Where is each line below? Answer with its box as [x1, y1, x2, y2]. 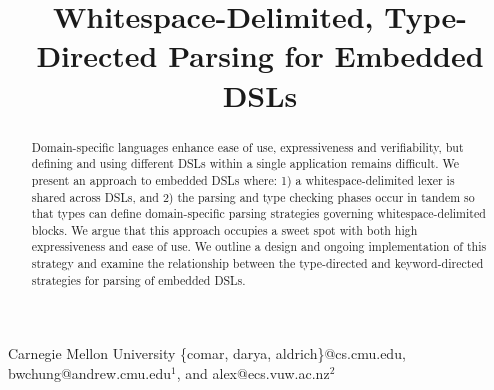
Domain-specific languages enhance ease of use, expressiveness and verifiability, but [31, 138, 464, 155]
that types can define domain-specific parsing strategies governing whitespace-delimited [31, 205, 486, 222]
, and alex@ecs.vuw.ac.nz [176, 363, 330, 384]
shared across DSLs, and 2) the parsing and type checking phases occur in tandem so [31, 188, 475, 205]
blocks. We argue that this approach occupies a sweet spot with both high [31, 221, 418, 238]
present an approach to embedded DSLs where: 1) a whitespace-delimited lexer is [31, 171, 455, 188]
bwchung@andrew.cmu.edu [8, 363, 172, 384]
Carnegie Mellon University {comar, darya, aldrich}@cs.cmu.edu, [8, 343, 406, 364]
